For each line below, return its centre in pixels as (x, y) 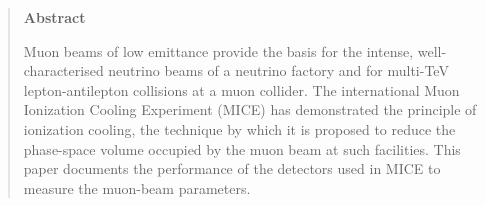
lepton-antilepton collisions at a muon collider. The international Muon (241, 89)
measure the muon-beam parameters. (137, 187)
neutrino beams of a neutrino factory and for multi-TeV (278, 70)
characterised (63, 70)
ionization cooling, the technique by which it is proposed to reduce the (239, 128)
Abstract (54, 17)
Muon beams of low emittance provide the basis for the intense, (218, 50)
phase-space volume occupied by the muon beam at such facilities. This (242, 148)
